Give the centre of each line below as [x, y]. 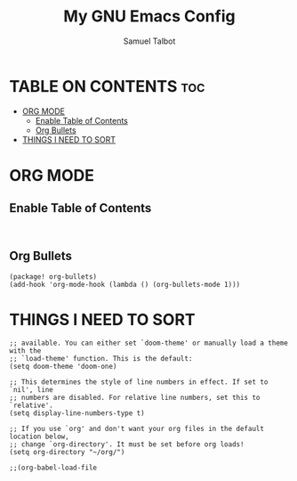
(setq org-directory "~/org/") [67, 452]
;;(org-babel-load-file [53, 468]
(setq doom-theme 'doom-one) [63, 367]
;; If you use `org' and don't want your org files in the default [137, 429]
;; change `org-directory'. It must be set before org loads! [127, 444]
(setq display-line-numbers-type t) [77, 413]
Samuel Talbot [149, 41]
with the [25, 351]
